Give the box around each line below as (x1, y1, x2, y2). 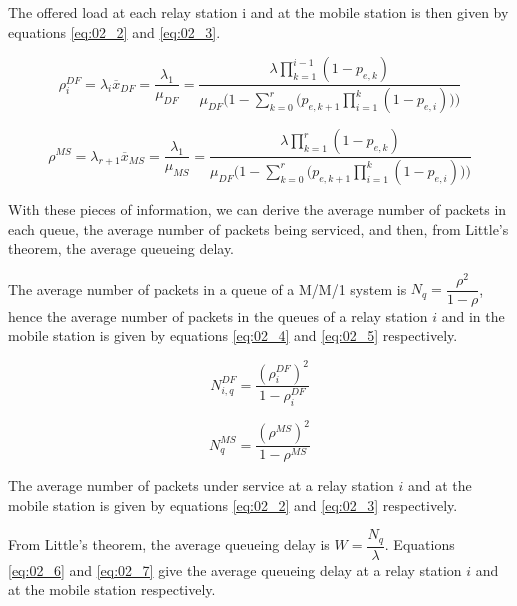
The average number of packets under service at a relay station (8, 475, 394, 496)
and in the (441, 305, 505, 326)
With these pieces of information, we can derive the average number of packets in (8, 198, 507, 219)
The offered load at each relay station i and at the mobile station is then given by (8, 2, 509, 22)
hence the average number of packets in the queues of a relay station (8, 305, 428, 326)
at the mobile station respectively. (8, 579, 216, 600)
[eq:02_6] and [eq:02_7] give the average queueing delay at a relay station (8, 559, 462, 580)
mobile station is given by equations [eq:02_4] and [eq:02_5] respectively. (8, 325, 458, 346)
